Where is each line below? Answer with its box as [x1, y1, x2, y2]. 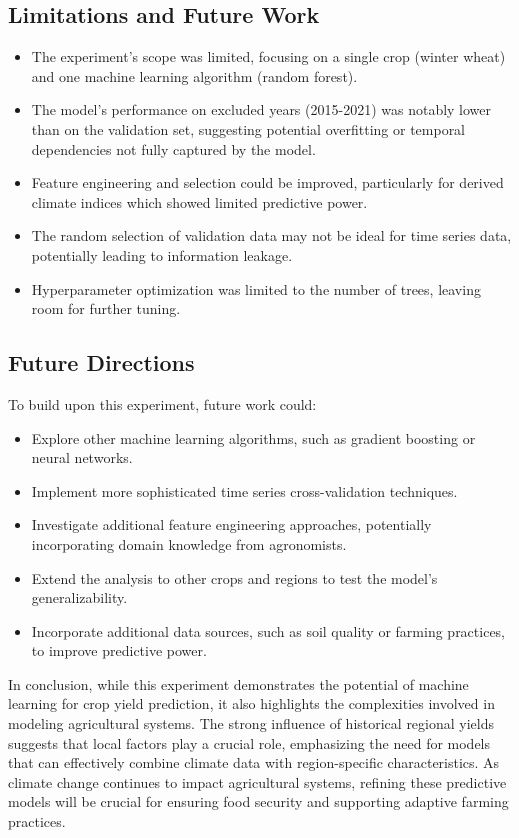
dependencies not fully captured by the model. [31, 138, 316, 159]
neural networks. [31, 447, 133, 468]
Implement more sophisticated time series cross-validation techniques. [31, 480, 458, 501]
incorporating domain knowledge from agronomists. [31, 533, 347, 554]
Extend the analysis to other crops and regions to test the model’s [31, 567, 438, 588]
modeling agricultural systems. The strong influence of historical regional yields [8, 713, 495, 734]
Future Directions [8, 347, 195, 378]
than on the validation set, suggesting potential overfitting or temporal [31, 118, 466, 139]
